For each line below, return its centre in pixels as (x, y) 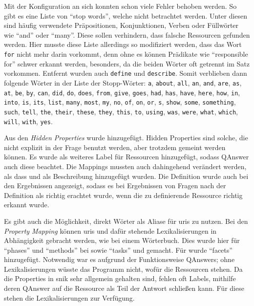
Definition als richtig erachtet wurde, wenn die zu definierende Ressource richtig (123, 195)
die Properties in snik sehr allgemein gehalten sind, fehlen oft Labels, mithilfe (120, 278)
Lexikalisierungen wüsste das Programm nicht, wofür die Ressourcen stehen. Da (123, 269)
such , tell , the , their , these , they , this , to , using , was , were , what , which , (121, 111)
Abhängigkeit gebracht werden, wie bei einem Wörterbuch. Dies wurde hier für (122, 240)
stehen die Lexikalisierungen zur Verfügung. (69, 297)
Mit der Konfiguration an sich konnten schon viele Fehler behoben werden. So (120, 6)
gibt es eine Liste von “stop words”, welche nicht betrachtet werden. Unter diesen (126, 15)
